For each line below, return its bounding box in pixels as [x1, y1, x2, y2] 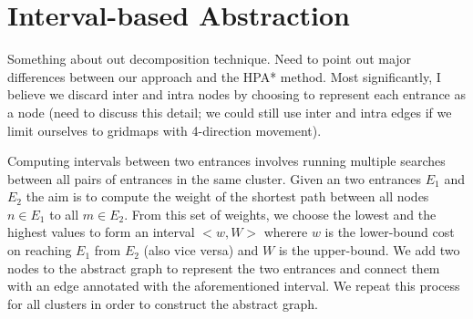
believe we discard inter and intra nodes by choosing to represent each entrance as [7, 85, 467, 104]
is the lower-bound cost [324, 222, 455, 242]
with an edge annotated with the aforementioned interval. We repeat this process [7, 276, 460, 295]
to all [49, 204, 79, 223]
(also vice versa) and [143, 241, 259, 260]
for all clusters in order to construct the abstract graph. [7, 293, 318, 313]
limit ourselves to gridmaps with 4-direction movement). [7, 120, 322, 139]
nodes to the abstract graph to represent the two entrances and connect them [7, 258, 440, 277]
